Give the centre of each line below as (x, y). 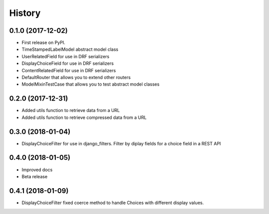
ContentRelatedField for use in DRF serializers (69, 70)
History (25, 13)
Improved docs (37, 170)
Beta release (35, 176)
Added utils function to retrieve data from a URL (71, 110)
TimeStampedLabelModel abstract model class (70, 49)
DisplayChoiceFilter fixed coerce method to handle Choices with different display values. (113, 203)
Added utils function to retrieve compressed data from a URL (84, 117)
